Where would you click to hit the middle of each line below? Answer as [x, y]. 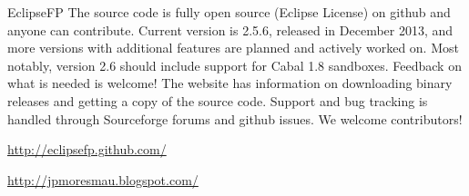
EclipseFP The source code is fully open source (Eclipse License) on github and [229, 12]
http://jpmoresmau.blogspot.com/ [103, 179]
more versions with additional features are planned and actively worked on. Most [233, 48]
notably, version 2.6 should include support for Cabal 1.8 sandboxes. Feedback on [234, 65]
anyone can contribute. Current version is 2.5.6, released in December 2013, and [230, 29]
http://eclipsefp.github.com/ [87, 149]
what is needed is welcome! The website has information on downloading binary [230, 83]
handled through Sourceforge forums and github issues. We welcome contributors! [235, 118]
